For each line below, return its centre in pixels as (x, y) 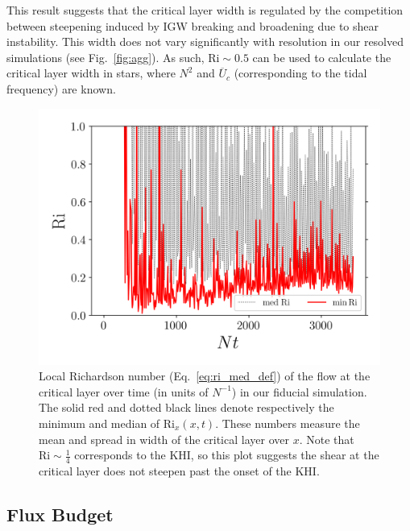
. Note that (327, 439)
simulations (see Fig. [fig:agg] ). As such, (106, 57)
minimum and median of (99, 423)
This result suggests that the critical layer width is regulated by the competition (205, 10)
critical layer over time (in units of (124, 391)
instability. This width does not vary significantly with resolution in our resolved (205, 41)
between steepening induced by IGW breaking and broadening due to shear (193, 25)
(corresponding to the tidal (300, 73)
